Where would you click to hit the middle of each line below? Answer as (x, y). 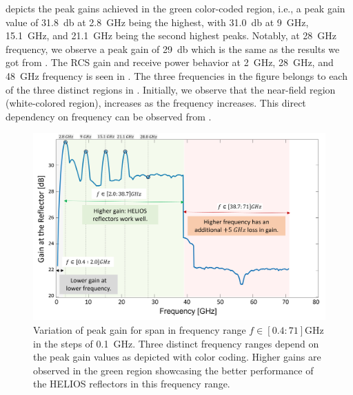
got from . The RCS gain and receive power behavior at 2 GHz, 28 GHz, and (170, 62)
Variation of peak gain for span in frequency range (140, 329)
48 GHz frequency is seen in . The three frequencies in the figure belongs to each (176, 75)
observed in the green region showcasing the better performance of (173, 370)
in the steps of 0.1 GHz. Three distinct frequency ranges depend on (176, 343)
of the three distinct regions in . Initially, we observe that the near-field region (171, 89)
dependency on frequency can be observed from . (109, 116)
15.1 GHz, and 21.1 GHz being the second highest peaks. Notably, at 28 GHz (171, 35)
